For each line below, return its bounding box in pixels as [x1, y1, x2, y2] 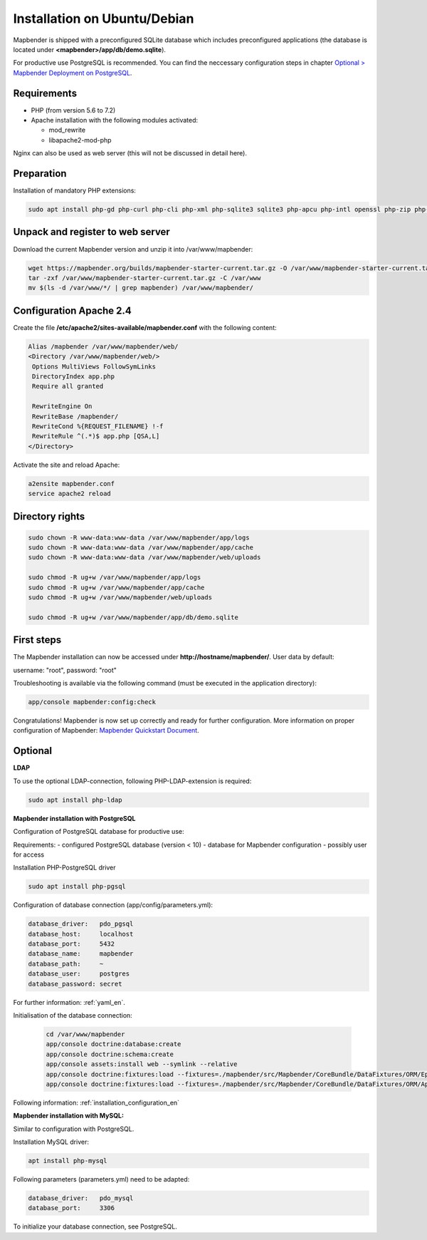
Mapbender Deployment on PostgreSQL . [13, 68, 132, 77]
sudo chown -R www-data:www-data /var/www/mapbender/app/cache [28, 544, 254, 552]
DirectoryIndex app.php [32, 373, 115, 381]
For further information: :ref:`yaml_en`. [13, 998, 126, 1006]
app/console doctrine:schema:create [46, 1050, 174, 1058]
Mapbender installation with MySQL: [13, 1112, 125, 1120]
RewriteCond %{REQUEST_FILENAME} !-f [32, 422, 164, 430]
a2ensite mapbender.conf [28, 480, 115, 487]
